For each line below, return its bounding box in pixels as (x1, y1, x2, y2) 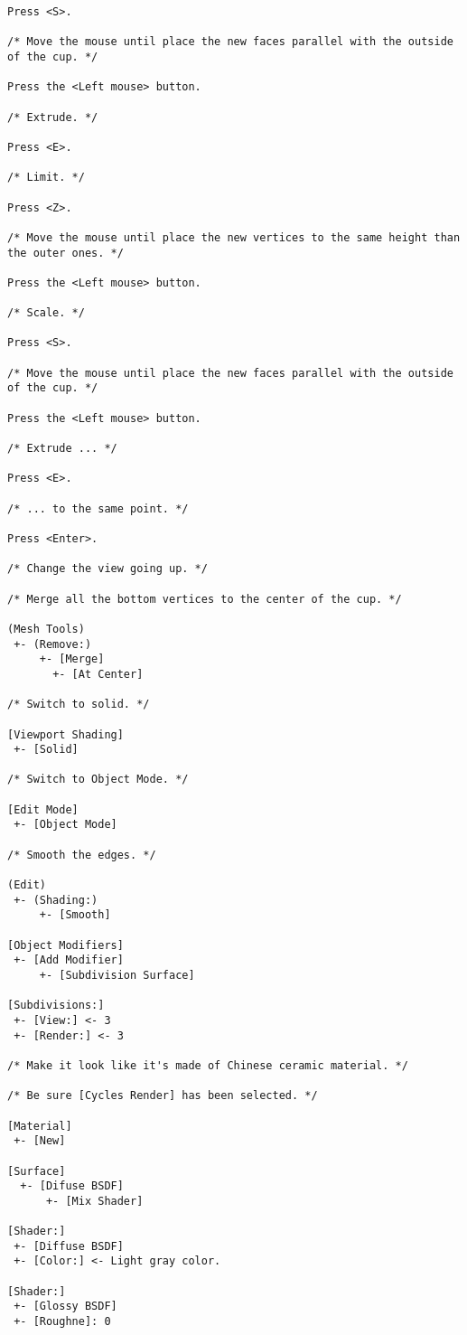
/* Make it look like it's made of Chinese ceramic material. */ (7, 1058, 408, 1072)
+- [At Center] (52, 667, 144, 681)
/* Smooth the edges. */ (7, 848, 156, 861)
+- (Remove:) (14, 637, 92, 651)
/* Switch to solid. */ (7, 698, 150, 711)
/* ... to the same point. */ (7, 502, 189, 515)
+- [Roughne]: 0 (14, 1315, 111, 1329)
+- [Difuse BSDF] (20, 1180, 124, 1193)
